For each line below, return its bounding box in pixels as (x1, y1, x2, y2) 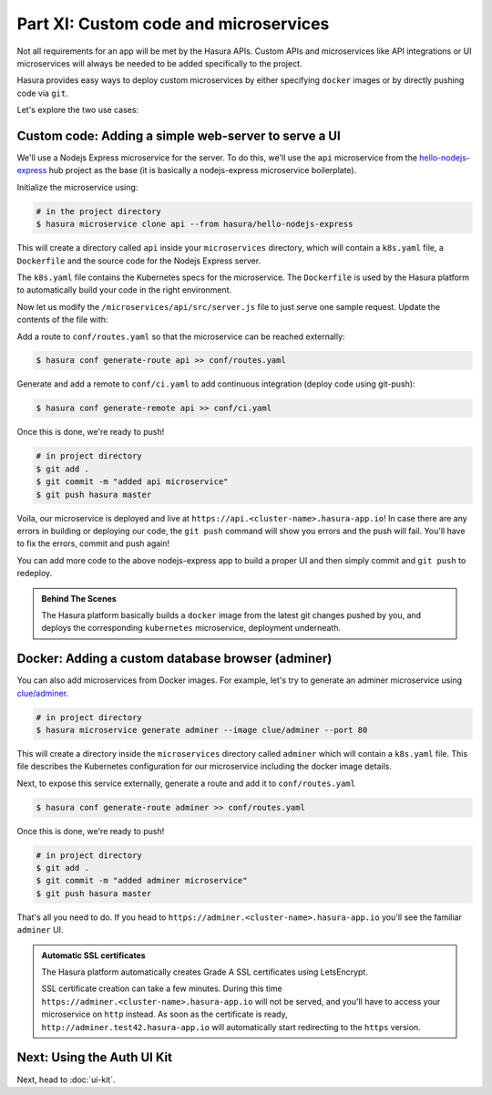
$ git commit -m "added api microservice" (36, 477, 229, 487)
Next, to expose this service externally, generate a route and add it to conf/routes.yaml (16, 778, 355, 789)
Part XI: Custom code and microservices (16, 14, 330, 34)
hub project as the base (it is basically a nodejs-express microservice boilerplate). (48, 165, 357, 176)
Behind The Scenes (41, 593, 118, 604)
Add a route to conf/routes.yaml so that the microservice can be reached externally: (16, 331, 345, 342)
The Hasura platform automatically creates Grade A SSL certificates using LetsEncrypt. (41, 966, 368, 977)
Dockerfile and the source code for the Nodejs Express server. (16, 255, 261, 266)
